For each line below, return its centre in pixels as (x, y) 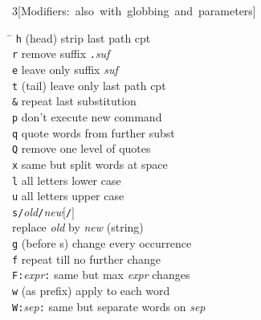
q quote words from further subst (94, 132)
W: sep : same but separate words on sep (109, 306)
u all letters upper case (68, 196)
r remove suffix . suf (61, 53)
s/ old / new (38, 211)
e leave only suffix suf (65, 69)
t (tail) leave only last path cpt (89, 85)
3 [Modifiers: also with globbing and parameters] (134, 10)
